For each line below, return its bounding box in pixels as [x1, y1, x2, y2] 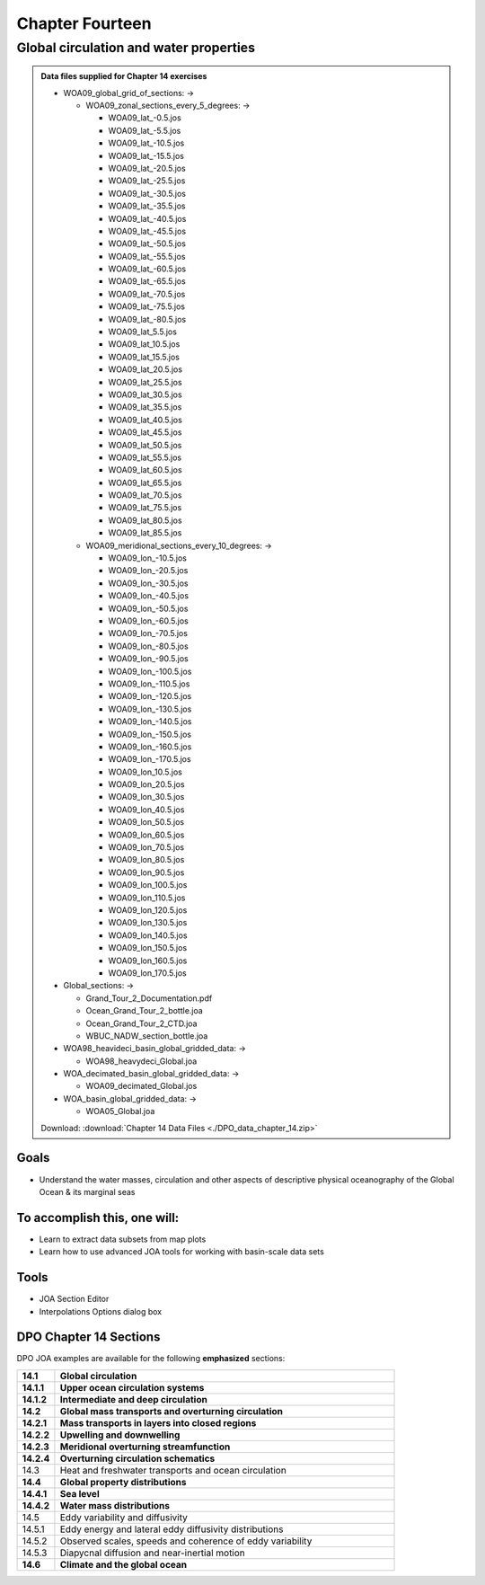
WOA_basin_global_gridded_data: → [63, 1093, 198, 1104]
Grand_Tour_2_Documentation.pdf [85, 993, 213, 1004]
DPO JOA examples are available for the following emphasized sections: [16, 1353, 286, 1364]
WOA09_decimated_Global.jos [85, 1081, 198, 1092]
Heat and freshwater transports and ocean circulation [59, 1464, 287, 1476]
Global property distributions [59, 1475, 188, 1488]
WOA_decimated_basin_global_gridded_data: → [63, 1068, 240, 1079]
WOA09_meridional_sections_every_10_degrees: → [85, 540, 273, 551]
